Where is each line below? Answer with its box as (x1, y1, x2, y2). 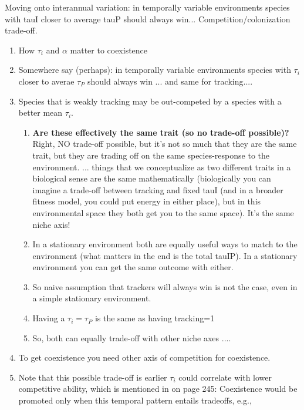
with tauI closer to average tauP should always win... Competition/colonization (5, 12, 291, 25)
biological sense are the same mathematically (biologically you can (32, 172, 271, 184)
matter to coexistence (70, 43, 148, 56)
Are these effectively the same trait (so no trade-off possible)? (32, 126, 289, 138)
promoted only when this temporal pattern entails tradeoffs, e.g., (18, 394, 252, 406)
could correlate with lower (178, 371, 272, 383)
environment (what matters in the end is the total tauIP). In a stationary (32, 249, 298, 261)
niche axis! (32, 218, 70, 230)
